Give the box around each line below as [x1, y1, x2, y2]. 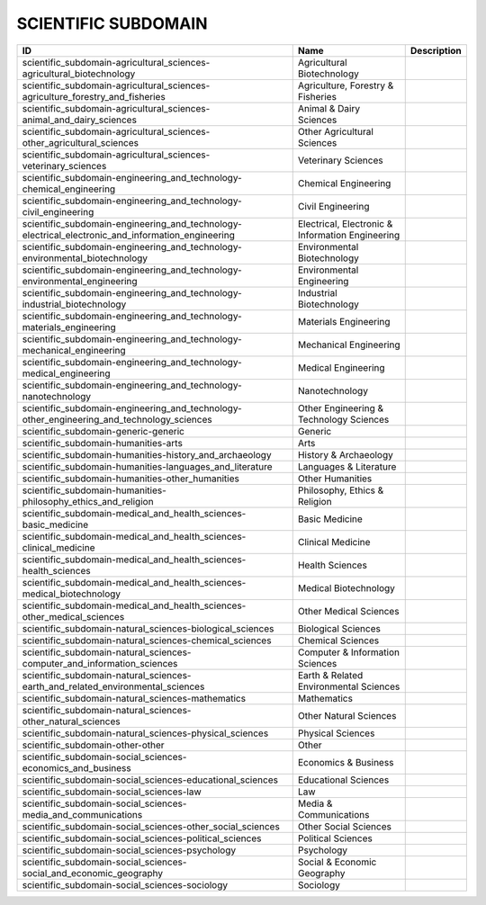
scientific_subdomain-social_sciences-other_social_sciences [22, 820, 281, 832]
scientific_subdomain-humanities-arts [22, 436, 184, 449]
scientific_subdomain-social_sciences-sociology [22, 878, 229, 891]
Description [409, 44, 463, 57]
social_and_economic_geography [22, 866, 164, 879]
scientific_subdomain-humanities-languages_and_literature [22, 460, 274, 472]
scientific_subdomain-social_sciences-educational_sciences [22, 774, 279, 786]
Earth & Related [297, 668, 364, 681]
